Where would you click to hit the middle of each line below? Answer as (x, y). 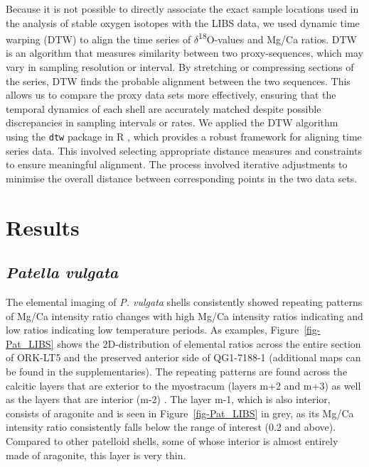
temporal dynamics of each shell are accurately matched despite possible (164, 108)
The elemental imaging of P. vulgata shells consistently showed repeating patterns (184, 302)
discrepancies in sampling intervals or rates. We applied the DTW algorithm (172, 122)
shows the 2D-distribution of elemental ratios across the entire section (209, 343)
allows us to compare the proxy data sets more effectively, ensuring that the (171, 95)
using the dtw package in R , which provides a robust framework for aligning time (184, 136)
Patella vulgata (62, 272)
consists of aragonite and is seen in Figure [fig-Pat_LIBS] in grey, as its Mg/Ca (180, 413)
